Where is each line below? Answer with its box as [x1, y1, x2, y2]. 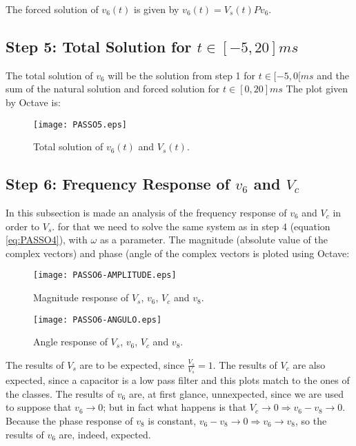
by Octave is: [6, 94, 61, 109]
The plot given [286, 81, 348, 96]
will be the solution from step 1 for [108, 68, 256, 82]
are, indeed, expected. [59, 427, 151, 441]
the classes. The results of [6, 386, 115, 401]
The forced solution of [6, 2, 99, 16]
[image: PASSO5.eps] [33, 119, 128, 130]
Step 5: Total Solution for [6, 35, 192, 57]
